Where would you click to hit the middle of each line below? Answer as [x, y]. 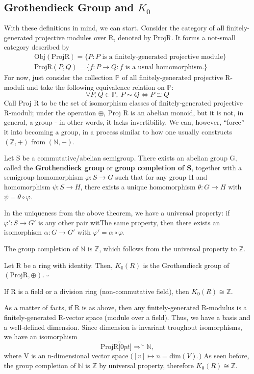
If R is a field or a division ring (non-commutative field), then [97, 291]
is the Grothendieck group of [186, 265]
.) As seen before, [223, 355]
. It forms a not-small [203, 37]
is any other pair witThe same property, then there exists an [129, 222]
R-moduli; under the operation [50, 112]
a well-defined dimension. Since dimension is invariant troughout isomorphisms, [123, 327]
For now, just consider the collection [59, 77]
